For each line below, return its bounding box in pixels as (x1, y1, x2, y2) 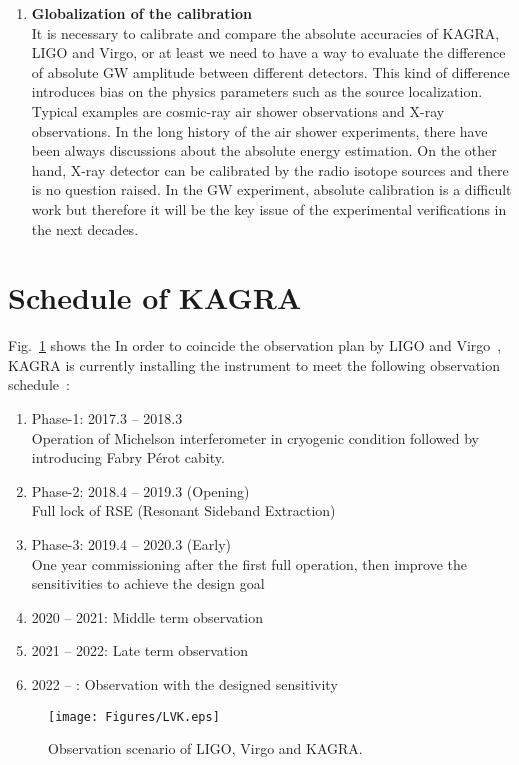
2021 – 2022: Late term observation (31, 640, 248, 661)
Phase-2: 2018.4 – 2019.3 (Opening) (31, 480, 250, 501)
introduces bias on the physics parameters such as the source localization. (31, 81, 483, 102)
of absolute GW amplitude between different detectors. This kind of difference (31, 61, 510, 82)
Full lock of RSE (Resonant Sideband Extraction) (31, 500, 336, 521)
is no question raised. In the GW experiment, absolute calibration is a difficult (31, 179, 512, 200)
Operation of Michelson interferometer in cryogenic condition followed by (31, 427, 479, 448)
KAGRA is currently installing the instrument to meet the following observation (8, 354, 500, 375)
